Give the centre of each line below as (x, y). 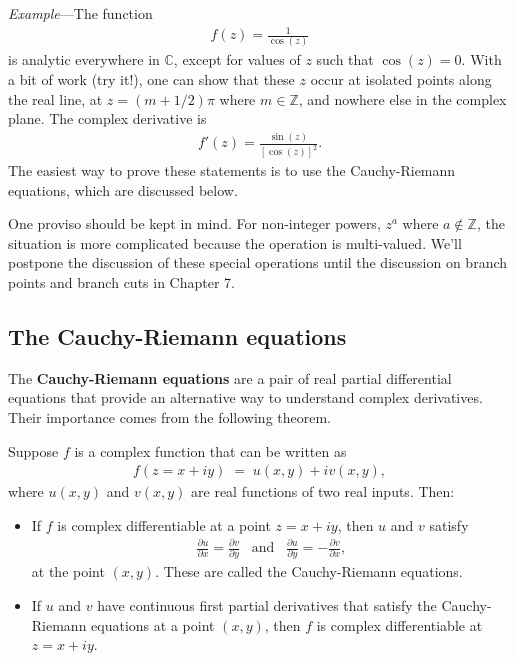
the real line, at (55, 98)
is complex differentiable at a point (164, 524)
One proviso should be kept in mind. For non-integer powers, (194, 223)
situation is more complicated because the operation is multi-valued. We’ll (235, 242)
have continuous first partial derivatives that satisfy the (267, 604)
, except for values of (237, 59)
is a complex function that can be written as (210, 450)
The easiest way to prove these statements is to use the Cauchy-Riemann (232, 170)
